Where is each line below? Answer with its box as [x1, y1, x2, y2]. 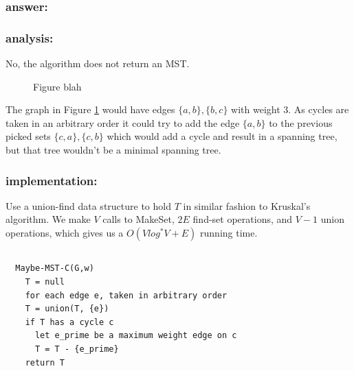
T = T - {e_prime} [34, 344, 119, 354]
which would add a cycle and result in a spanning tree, [107, 129, 338, 143]
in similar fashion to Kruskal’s [183, 198, 311, 213]
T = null [25, 277, 65, 287]
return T [25, 357, 65, 368]
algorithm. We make [5, 212, 91, 226]
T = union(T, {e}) [25, 304, 109, 314]
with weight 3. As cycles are [231, 102, 349, 117]
